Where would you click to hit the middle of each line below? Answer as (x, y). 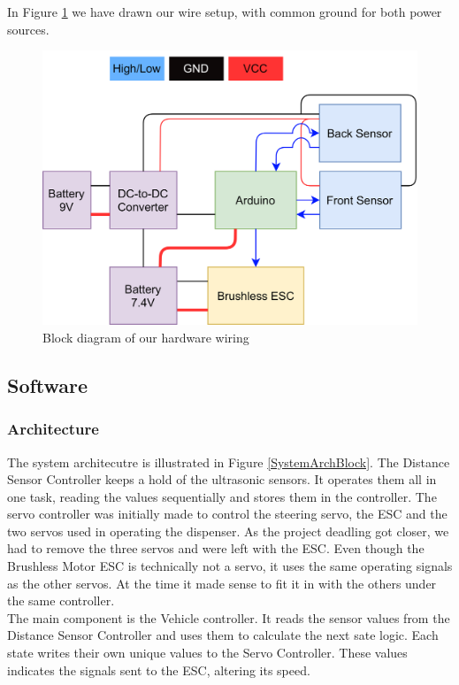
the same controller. (61, 600)
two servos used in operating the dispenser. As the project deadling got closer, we (228, 531)
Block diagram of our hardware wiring (146, 337)
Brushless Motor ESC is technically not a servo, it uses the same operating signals (230, 566)
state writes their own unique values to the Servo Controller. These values (207, 653)
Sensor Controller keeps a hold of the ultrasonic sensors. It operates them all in (222, 479)
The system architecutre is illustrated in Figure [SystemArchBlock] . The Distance (229, 462)
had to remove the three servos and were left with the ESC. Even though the (216, 548)
